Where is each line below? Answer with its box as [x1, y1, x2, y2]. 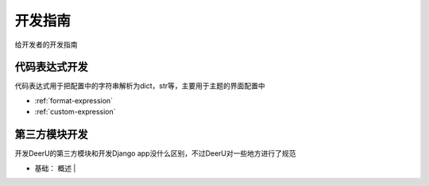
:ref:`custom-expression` [34, 107, 116, 117]
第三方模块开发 [14, 128, 88, 141]
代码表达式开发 [14, 60, 88, 74]
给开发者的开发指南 [14, 40, 78, 49]
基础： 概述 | [34, 163, 76, 172]
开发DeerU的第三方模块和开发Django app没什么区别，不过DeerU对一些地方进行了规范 [14, 149, 296, 158]
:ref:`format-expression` [34, 95, 114, 105]
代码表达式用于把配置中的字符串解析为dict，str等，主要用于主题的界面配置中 [14, 81, 265, 91]
